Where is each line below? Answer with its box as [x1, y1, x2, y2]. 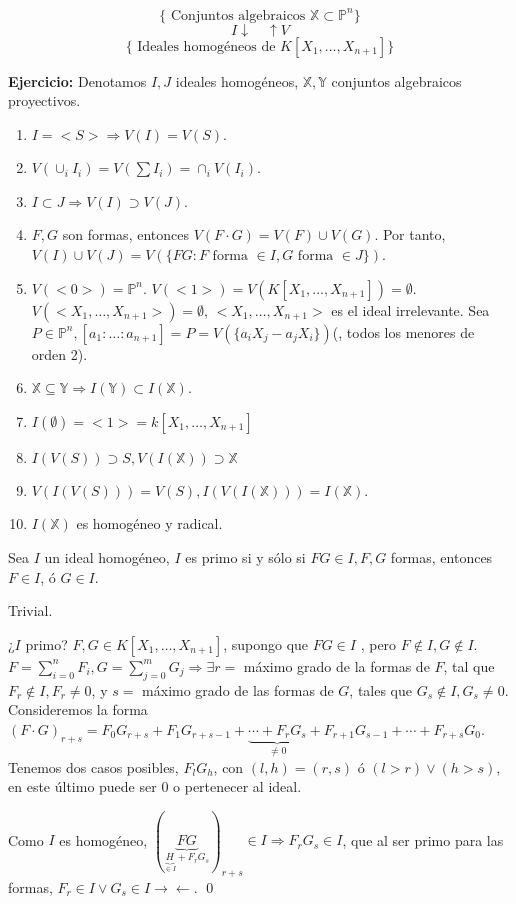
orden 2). [31, 343, 88, 364]
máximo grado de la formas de [243, 655, 430, 676]
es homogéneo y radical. [76, 513, 223, 534]
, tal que [443, 655, 495, 676]
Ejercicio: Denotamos [8, 70, 147, 91]
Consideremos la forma [8, 699, 148, 720]
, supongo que [223, 633, 309, 654]
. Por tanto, [374, 224, 446, 245]
